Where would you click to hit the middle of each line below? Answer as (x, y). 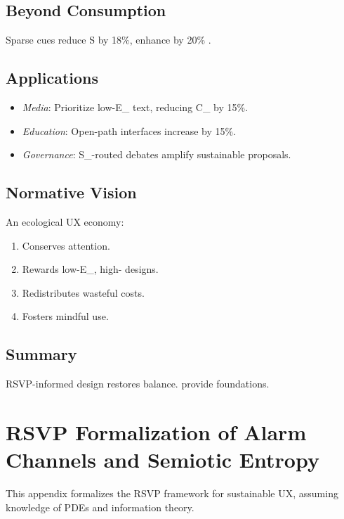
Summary (41, 354)
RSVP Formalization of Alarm (156, 431)
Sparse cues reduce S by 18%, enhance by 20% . (108, 40)
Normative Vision (71, 192)
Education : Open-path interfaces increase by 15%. (129, 130)
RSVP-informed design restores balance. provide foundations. (138, 384)
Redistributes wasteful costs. (83, 292)
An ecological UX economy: (65, 221)
